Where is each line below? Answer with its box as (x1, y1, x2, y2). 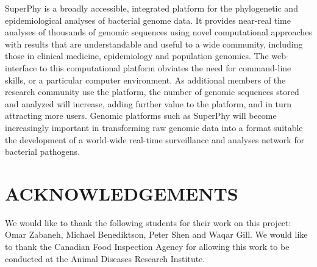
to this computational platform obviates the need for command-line (39, 61, 291, 74)
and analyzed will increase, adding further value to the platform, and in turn (5, 97, 292, 110)
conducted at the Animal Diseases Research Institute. (5, 252, 205, 265)
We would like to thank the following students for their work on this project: (5, 216, 291, 229)
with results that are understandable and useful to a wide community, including (5, 37, 303, 50)
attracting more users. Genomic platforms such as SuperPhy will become (5, 109, 277, 122)
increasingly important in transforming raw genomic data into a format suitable (5, 121, 303, 133)
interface (5, 61, 37, 74)
